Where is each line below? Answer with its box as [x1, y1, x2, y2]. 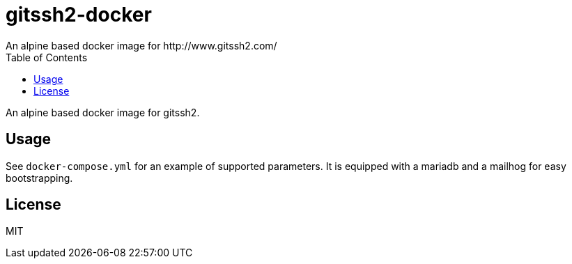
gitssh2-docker [6, 3, 152, 26]
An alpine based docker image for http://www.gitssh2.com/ [6, 39, 277, 52]
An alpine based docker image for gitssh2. [6, 106, 200, 118]
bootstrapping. [6, 171, 73, 184]
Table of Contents [6, 51, 88, 63]
